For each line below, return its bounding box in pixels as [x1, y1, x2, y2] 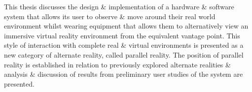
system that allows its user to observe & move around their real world [4, 11, 216, 21]
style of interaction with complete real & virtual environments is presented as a [4, 40, 244, 50]
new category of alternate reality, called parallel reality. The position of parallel [4, 49, 244, 60]
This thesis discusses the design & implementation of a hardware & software [4, 1, 234, 11]
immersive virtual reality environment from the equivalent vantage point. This [4, 30, 240, 40]
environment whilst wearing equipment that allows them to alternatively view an [4, 21, 249, 31]
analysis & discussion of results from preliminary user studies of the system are [4, 69, 243, 79]
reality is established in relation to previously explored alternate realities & [4, 59, 231, 69]
